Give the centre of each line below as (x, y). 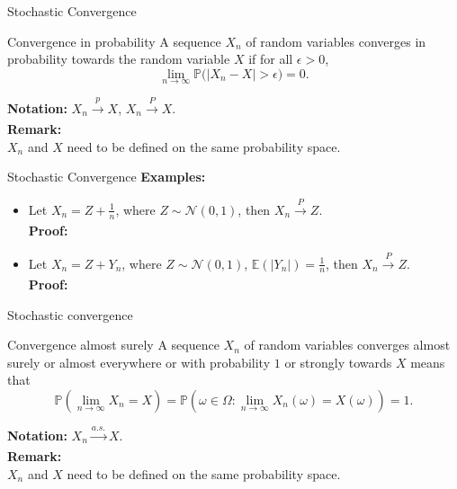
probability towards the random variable (119, 59)
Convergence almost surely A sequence (113, 345)
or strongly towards (338, 362)
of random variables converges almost (347, 345)
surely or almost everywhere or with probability (139, 362)
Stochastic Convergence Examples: (107, 177)
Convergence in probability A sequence (114, 41)
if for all (271, 59)
